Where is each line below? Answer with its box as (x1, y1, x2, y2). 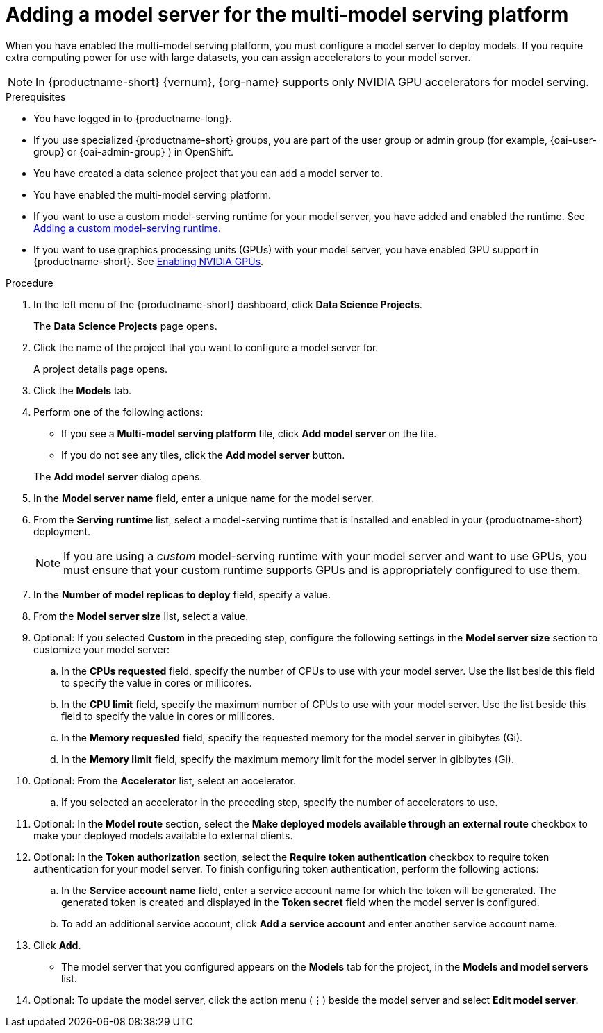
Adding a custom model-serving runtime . (33, 221, 222, 234)
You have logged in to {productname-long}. (33, 112, 232, 124)
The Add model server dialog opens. (33, 470, 203, 482)
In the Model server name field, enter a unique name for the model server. (33, 492, 374, 504)
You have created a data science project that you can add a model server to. (33, 167, 383, 179)
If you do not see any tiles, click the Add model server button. (61, 448, 345, 461)
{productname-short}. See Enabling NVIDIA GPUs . (33, 255, 264, 267)
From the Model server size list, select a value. (33, 610, 249, 622)
